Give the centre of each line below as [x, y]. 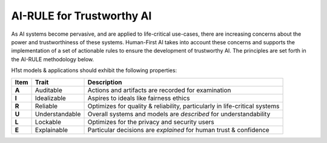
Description [105, 82]
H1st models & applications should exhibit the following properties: [94, 70]
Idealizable [50, 98]
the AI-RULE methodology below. [53, 59]
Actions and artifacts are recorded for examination [159, 90]
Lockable [48, 122]
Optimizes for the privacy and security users [151, 122]
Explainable [51, 130]
